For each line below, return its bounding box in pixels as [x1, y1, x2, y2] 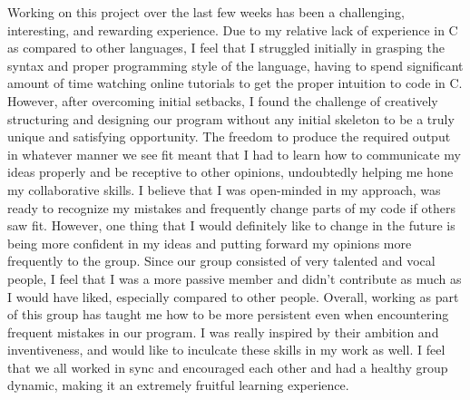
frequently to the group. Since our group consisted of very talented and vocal [7, 251, 436, 270]
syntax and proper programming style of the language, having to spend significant [7, 55, 464, 74]
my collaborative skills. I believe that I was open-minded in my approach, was [7, 180, 441, 199]
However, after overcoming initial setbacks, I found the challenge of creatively [7, 91, 438, 110]
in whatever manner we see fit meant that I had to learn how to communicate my [7, 144, 461, 163]
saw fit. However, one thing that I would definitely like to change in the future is [7, 216, 455, 235]
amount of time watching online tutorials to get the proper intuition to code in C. [7, 73, 463, 93]
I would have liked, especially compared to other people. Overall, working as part [7, 287, 459, 306]
